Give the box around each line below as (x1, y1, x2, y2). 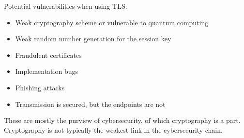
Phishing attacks (15, 82, 65, 92)
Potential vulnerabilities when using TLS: (4, 1, 127, 11)
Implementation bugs (15, 66, 78, 76)
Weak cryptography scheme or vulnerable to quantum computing (15, 17, 209, 27)
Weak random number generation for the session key (15, 34, 171, 44)
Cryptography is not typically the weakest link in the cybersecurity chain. (4, 124, 223, 135)
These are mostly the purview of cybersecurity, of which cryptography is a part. (4, 115, 241, 125)
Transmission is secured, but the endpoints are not (15, 99, 166, 109)
